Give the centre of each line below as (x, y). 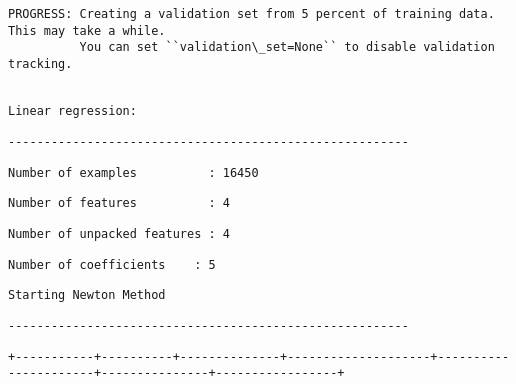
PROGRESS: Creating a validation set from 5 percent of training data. (251, 14)
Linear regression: (72, 111)
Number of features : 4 (119, 203)
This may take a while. (87, 30)
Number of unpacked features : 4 (119, 233)
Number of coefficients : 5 (112, 264)
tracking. (40, 63)
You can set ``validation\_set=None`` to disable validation (287, 47)
